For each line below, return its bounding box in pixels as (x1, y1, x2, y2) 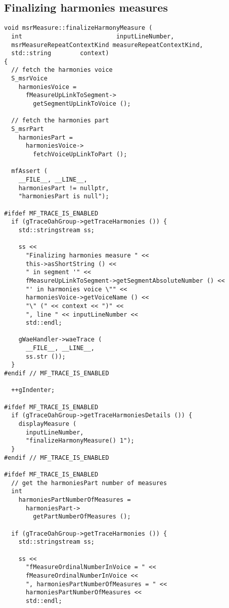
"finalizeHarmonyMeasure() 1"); (25, 437, 134, 445)
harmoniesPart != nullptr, (18, 184, 109, 192)
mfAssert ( (11, 167, 48, 175)
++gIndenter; (11, 386, 55, 394)
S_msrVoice (11, 75, 48, 82)
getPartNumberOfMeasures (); (33, 513, 131, 520)
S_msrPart (11, 125, 44, 133)
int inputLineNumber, (11, 32, 174, 40)
